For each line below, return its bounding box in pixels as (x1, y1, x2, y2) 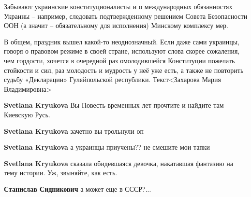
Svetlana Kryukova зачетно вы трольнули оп (4, 126, 144, 136)
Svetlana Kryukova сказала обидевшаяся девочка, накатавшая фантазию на (4, 158, 233, 168)
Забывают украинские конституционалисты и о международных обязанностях (4, 1, 233, 11)
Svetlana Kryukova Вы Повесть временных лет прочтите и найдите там (4, 100, 224, 110)
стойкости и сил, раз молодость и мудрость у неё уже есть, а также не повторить (4, 65, 244, 75)
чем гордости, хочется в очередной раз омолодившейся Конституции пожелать (4, 55, 235, 65)
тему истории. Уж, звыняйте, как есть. (4, 168, 118, 178)
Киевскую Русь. (4, 109, 50, 119)
